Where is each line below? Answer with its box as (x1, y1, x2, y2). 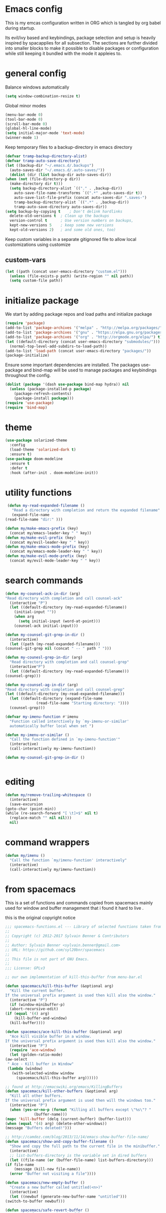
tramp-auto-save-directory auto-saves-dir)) (14, 204, 107, 209)
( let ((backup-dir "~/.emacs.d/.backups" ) (5, 163, 94, 168)
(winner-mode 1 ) (5, 135, 39, 140)
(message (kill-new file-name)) (14, 1166, 81, 1172)
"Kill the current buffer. (9, 988, 65, 993)
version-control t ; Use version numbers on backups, (9, 218, 134, 223)
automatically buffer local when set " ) (9, 723, 94, 728)
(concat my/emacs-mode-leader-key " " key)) (9, 549, 103, 554)
